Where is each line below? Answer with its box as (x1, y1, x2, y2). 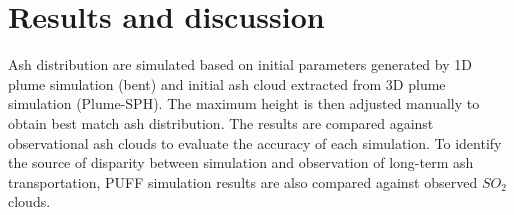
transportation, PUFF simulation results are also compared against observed (8, 171, 478, 192)
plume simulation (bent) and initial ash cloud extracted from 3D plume (8, 73, 446, 94)
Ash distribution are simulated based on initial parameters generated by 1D (8, 54, 472, 75)
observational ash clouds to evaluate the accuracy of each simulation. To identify (8, 132, 502, 153)
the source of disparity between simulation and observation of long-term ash (8, 152, 474, 173)
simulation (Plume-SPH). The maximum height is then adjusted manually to (8, 93, 480, 114)
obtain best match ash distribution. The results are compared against (8, 112, 434, 133)
